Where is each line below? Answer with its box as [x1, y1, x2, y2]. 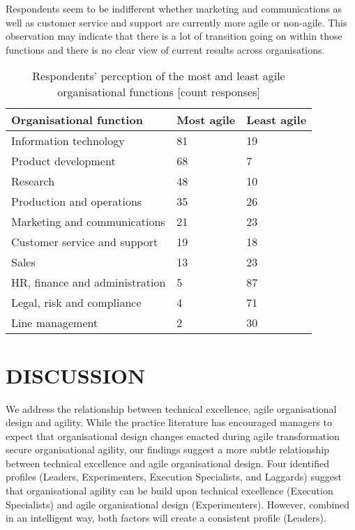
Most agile [176, 112, 236, 128]
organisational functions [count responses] [57, 84, 260, 100]
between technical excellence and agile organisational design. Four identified [6, 455, 329, 470]
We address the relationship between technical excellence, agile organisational [6, 401, 337, 416]
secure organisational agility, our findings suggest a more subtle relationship [6, 442, 329, 457]
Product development [11, 153, 116, 169]
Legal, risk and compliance [11, 294, 142, 311]
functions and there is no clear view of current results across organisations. [6, 42, 325, 56]
